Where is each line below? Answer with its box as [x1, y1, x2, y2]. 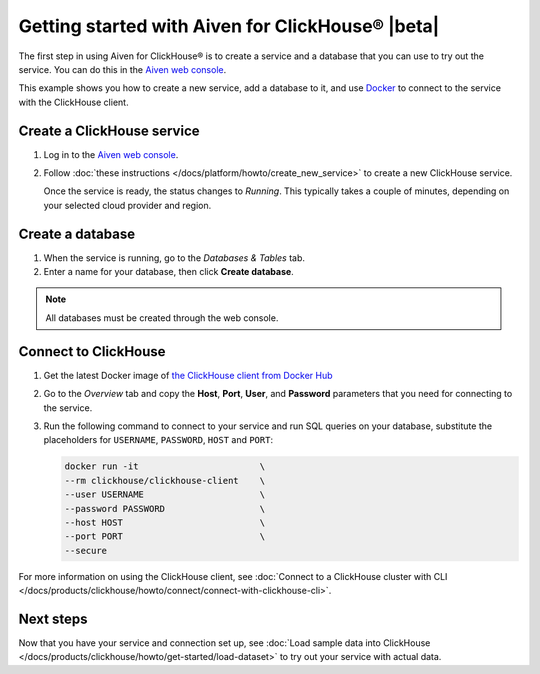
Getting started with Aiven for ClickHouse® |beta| [18, 15, 440, 37]
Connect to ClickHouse [18, 343, 166, 360]
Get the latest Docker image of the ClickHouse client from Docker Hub [43, 369, 334, 381]
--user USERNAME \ [64, 489, 265, 500]
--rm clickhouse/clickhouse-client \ [64, 475, 265, 486]
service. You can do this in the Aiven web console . [18, 63, 227, 75]
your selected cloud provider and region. [43, 199, 212, 211]
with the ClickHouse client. [18, 96, 129, 108]
